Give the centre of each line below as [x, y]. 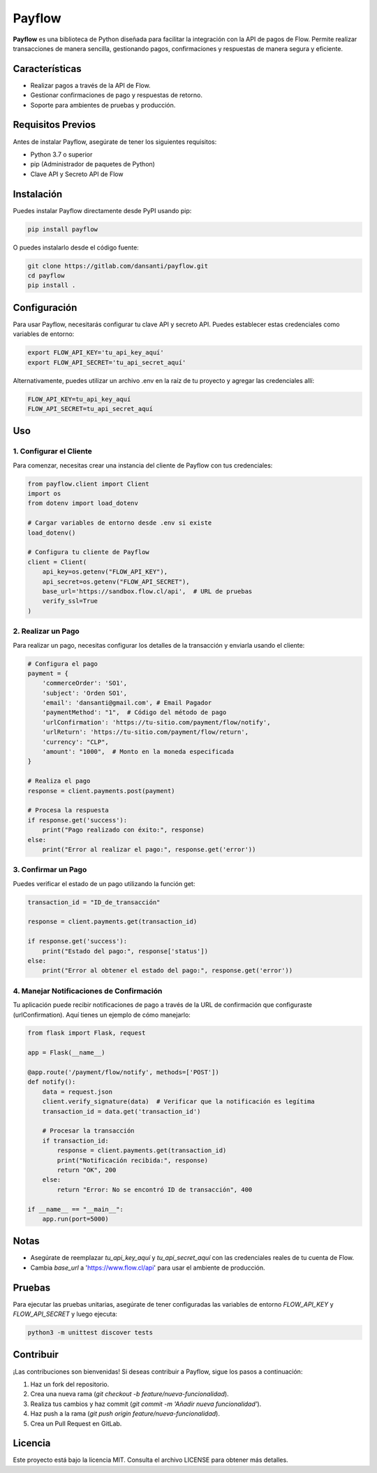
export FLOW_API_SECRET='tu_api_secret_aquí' [107, 362]
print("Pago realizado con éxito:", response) [124, 830]
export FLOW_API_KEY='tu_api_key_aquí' [96, 353]
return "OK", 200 [87, 1170]
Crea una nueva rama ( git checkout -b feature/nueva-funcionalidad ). [130, 1394]
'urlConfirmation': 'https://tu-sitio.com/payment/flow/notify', [156, 722]
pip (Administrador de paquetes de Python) [93, 164]
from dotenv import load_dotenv [83, 503]
